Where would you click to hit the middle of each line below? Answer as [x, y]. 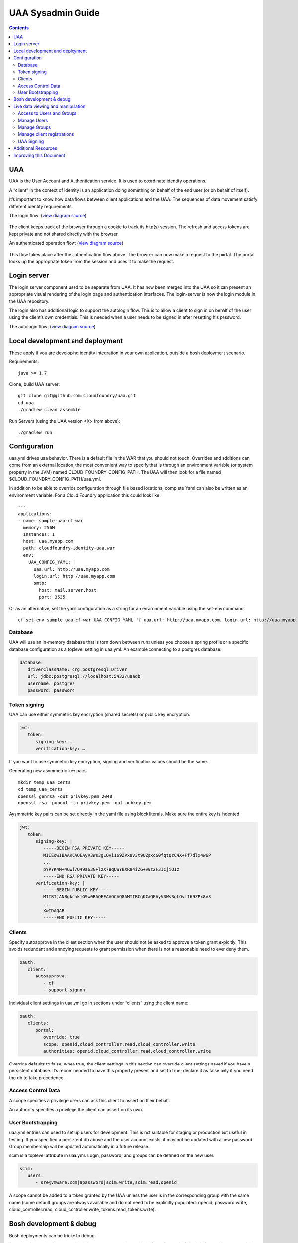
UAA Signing [31, 141]
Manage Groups [35, 127]
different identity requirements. [41, 206]
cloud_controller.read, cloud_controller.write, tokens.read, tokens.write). [83, 1209]
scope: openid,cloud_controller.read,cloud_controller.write [119, 1044]
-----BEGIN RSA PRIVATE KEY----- [84, 848]
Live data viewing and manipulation [50, 106]
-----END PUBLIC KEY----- [74, 918]
